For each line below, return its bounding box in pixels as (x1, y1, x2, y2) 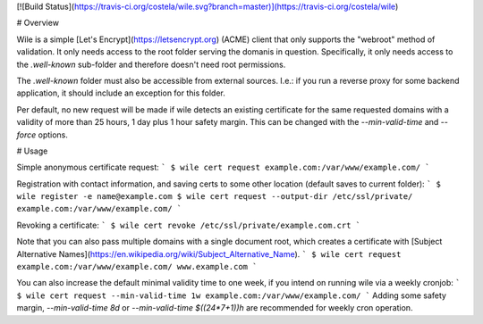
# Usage (16, 145, 48, 156)
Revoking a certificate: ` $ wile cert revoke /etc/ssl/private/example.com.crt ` (16, 220, 361, 230)
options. (38, 129, 69, 140)
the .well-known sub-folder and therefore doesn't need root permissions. (16, 59, 286, 70)
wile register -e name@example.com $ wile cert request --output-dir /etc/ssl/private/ (16, 192, 413, 202)
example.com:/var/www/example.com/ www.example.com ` (16, 262, 258, 272)
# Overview (16, 18, 60, 29)
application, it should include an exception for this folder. (16, 87, 225, 98)
